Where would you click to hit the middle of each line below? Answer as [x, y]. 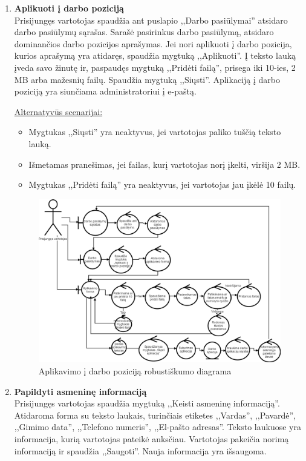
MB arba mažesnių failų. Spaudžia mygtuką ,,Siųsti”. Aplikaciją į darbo [147, 79]
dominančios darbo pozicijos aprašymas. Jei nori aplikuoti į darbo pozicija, [153, 43]
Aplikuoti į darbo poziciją [69, 8]
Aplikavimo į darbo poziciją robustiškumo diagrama [135, 370]
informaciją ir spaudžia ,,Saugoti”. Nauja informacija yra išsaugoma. [140, 450]
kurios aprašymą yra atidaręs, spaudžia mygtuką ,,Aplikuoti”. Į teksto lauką [155, 55]
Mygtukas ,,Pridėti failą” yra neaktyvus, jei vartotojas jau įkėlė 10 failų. [162, 184]
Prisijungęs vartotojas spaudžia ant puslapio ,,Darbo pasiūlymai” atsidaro [151, 20]
